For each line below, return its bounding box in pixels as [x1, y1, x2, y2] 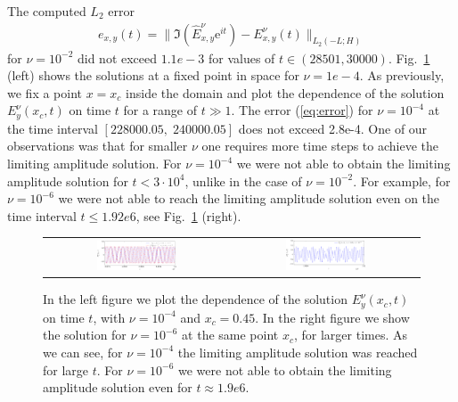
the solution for [43, 325, 127, 344]
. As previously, [359, 66, 445, 85]
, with [93, 308, 126, 326]
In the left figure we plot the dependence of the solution [43, 290, 348, 308]
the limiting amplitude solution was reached [177, 342, 418, 361]
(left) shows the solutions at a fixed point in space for [7, 66, 299, 85]
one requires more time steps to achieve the [201, 136, 438, 155]
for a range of [123, 101, 198, 119]
